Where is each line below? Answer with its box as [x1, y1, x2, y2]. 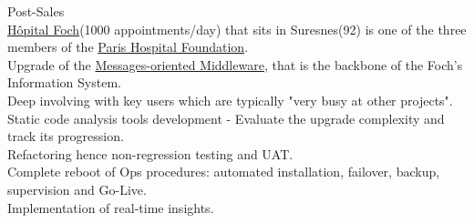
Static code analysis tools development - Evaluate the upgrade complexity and [7, 108, 445, 127]
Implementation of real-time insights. [7, 198, 214, 217]
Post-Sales [7, 2, 65, 20]
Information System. [7, 73, 121, 92]
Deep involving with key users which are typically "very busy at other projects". [7, 90, 453, 109]
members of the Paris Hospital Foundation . [7, 37, 249, 56]
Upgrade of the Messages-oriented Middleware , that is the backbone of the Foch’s [7, 55, 463, 74]
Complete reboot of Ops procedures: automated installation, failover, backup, [7, 162, 440, 181]
